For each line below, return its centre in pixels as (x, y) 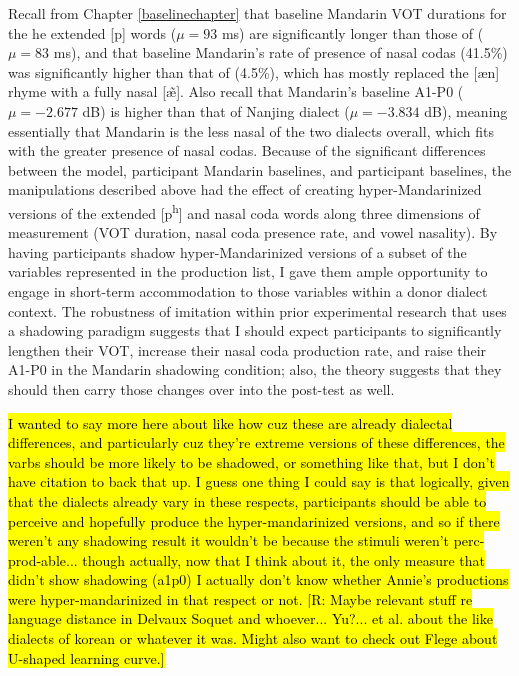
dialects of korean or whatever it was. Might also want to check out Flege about (253, 638)
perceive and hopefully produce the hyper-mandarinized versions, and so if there (254, 520)
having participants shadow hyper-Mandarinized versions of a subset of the (237, 251)
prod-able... (43, 559)
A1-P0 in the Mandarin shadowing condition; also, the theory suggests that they (255, 369)
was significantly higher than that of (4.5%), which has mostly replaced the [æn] (254, 71)
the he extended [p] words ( (92, 32)
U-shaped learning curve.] (86, 657)
